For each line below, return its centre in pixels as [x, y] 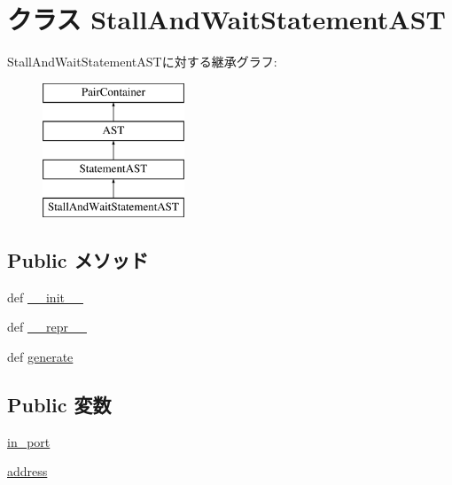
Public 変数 [59, 404]
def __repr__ [47, 327]
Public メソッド [78, 259]
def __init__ [45, 297]
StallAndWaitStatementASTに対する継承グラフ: [142, 62]
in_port [29, 441]
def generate [40, 356]
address [27, 471]
